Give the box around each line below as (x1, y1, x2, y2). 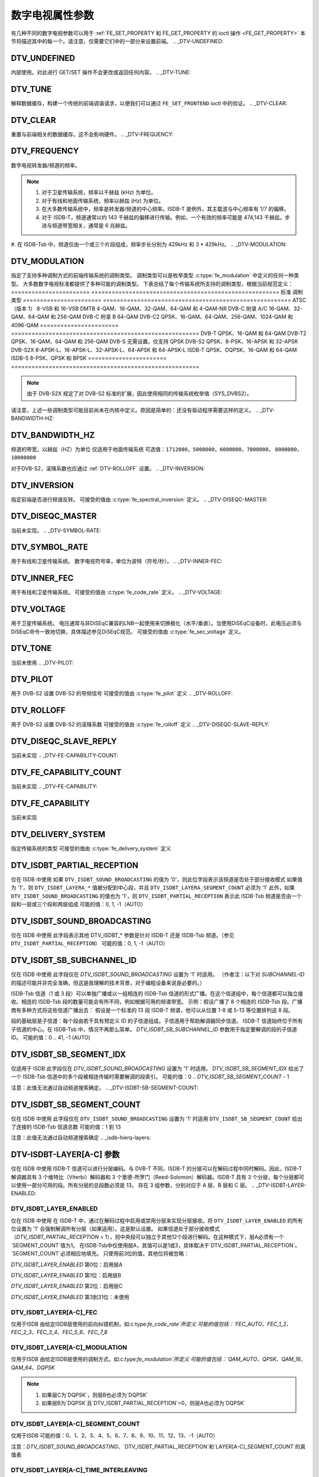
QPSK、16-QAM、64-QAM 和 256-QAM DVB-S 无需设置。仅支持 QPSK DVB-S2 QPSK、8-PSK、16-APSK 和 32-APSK (11, 338, 298, 345)
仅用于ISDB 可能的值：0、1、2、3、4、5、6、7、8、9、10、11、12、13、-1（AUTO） (11, 1432, 219, 1439)
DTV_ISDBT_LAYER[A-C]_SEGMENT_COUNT (11, 1420, 140, 1428)
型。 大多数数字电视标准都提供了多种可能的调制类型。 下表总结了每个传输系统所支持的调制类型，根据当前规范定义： (11, 280, 294, 287)
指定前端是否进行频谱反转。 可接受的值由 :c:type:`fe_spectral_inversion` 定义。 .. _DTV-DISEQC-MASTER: (11, 496, 268, 503)
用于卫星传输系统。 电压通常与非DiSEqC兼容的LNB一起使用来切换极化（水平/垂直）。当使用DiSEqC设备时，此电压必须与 (11, 620, 302, 627)
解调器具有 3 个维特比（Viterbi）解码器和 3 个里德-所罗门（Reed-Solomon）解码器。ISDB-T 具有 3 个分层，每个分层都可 (11, 1173, 304, 1180)
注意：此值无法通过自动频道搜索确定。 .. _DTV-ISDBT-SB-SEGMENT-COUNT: (11, 1084, 198, 1091)
